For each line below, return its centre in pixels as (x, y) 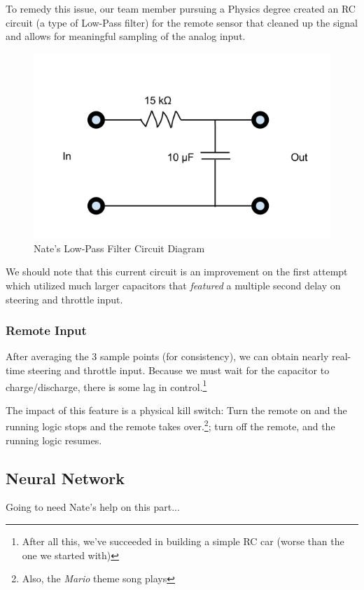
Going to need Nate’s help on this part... (93, 507)
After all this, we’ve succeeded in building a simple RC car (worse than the (183, 541)
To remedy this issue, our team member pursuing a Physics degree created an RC (181, 8)
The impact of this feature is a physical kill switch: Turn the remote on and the (176, 410)
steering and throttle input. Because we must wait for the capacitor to (178, 370)
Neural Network (65, 478)
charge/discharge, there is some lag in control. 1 (106, 385)
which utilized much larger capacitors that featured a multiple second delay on (173, 285)
